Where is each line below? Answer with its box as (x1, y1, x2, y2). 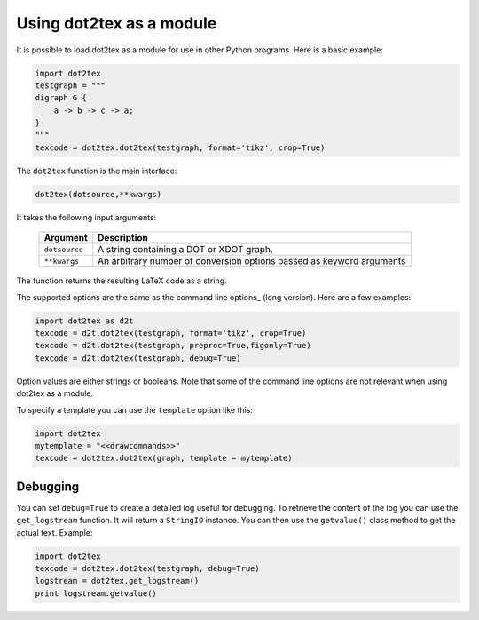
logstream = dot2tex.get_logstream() (35, 576, 200, 586)
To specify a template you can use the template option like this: (16, 404, 253, 415)
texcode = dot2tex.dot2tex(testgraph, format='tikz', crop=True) (35, 142, 326, 153)
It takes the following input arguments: (16, 211, 157, 222)
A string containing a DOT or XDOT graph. (98, 243, 274, 256)
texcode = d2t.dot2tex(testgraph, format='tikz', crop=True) (35, 328, 307, 338)
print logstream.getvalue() (35, 588, 157, 599)
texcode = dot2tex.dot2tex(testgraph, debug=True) (35, 563, 261, 573)
